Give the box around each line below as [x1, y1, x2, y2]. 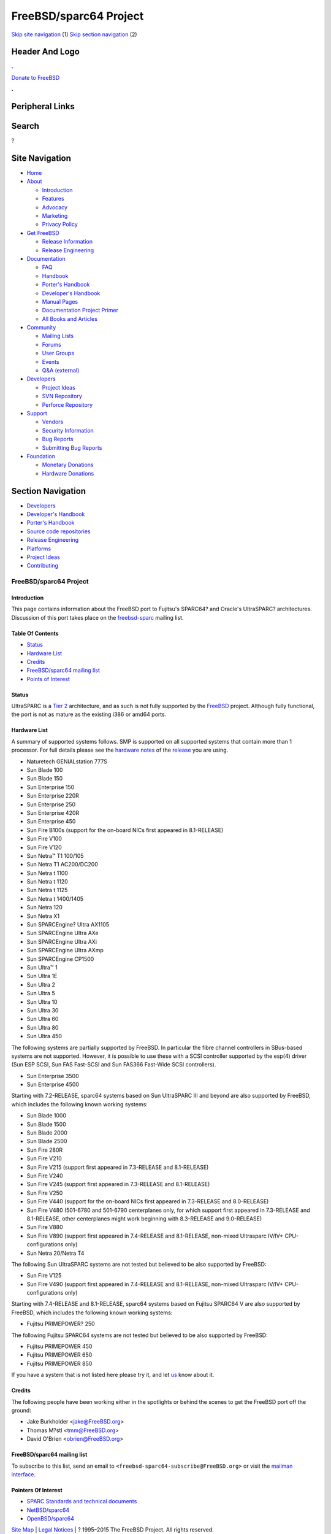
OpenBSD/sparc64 [26, 1515, 75, 1522]
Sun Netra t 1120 [26, 878, 69, 885]
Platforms [26, 545, 51, 552]
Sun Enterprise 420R [26, 809, 80, 816]
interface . [11, 1470, 36, 1478]
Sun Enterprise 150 [26, 783, 75, 791]
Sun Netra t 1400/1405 [26, 895, 84, 902]
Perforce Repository [42, 401, 93, 408]
